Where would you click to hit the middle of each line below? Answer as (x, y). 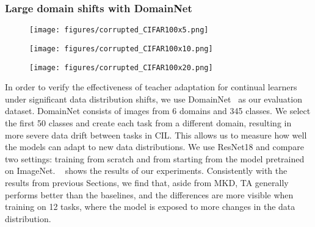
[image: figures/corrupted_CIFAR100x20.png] (121, 67)
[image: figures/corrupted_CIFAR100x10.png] (121, 49)
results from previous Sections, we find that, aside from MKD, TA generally (147, 182)
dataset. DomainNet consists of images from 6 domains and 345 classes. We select (158, 111)
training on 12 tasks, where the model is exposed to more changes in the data (150, 207)
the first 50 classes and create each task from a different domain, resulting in (148, 122)
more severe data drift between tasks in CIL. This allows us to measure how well (156, 135)
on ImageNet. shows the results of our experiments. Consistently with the (146, 171)
